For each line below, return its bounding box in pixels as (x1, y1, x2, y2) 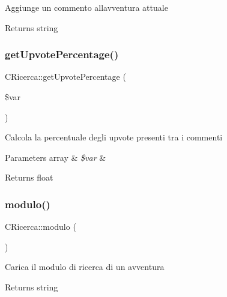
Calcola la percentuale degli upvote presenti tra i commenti (5, 131, 223, 143)
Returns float (5, 171, 53, 184)
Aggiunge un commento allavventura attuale (5, 1, 168, 13)
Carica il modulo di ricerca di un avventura (5, 260, 165, 273)
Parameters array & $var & (5, 151, 106, 163)
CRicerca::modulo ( (5, 220, 76, 233)
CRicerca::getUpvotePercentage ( (5, 70, 126, 83)
